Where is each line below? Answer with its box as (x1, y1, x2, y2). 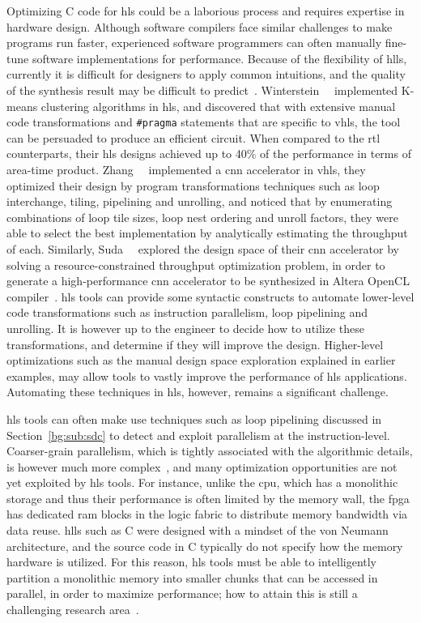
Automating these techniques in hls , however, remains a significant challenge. (6, 383, 389, 400)
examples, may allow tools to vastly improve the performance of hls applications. (6, 367, 407, 384)
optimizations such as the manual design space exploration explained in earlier (6, 352, 396, 369)
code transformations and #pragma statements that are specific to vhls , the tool (6, 113, 401, 130)
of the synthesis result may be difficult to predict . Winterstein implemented (6, 81, 398, 98)
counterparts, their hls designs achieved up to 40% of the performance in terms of (6, 145, 411, 162)
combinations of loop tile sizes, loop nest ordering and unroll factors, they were (6, 208, 398, 225)
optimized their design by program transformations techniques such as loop (6, 177, 380, 194)
